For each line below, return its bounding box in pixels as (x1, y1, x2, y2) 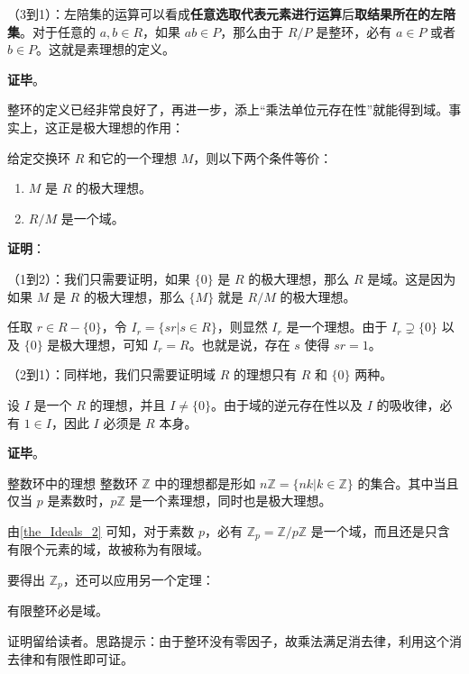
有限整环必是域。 (7, 601, 108, 620)
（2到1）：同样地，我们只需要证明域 (7, 365, 216, 384)
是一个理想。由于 (286, 317, 388, 336)
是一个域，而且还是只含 (310, 521, 450, 540)
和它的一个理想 (87, 148, 177, 167)
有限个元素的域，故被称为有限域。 (7, 540, 209, 559)
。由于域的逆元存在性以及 (210, 395, 363, 414)
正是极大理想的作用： (57, 117, 184, 136)
